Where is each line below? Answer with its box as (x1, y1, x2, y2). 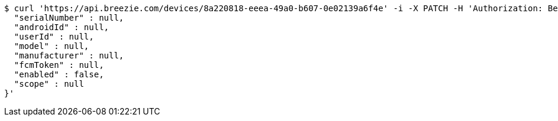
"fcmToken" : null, (14, 60, 104, 70)
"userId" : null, (14, 32, 94, 41)
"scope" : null (14, 79, 84, 89)
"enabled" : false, (14, 70, 104, 79)
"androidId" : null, (14, 22, 109, 32)
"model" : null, (14, 41, 89, 51)
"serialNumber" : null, (14, 13, 124, 22)
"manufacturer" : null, (14, 51, 124, 60)
